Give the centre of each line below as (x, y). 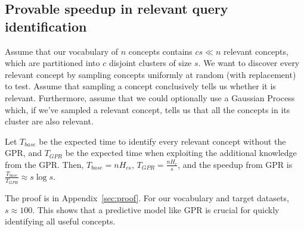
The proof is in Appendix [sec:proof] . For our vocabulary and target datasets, (147, 198)
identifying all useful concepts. (60, 221)
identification (46, 26)
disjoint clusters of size (150, 63)
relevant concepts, (256, 51)
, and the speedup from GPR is (235, 164)
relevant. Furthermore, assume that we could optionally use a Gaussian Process (150, 97)
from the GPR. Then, (44, 164)
